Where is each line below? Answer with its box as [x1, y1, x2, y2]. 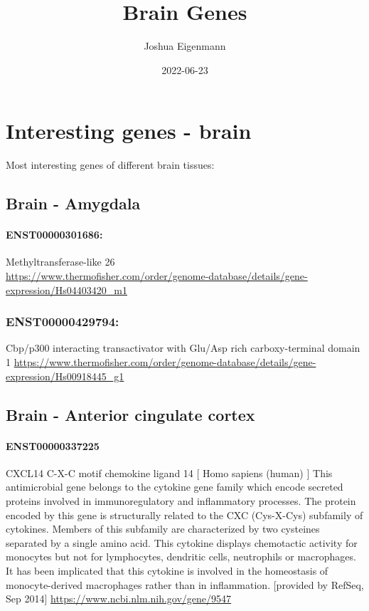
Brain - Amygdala [6, 192, 141, 214]
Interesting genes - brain [6, 116, 252, 145]
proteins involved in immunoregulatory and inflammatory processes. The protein [6, 493, 356, 508]
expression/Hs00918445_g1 [6, 368, 124, 383]
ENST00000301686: [6, 227, 103, 242]
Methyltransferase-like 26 [6, 254, 115, 269]
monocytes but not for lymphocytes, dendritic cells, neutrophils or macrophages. [6, 549, 356, 564]
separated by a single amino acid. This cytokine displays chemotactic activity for [6, 535, 358, 550]
